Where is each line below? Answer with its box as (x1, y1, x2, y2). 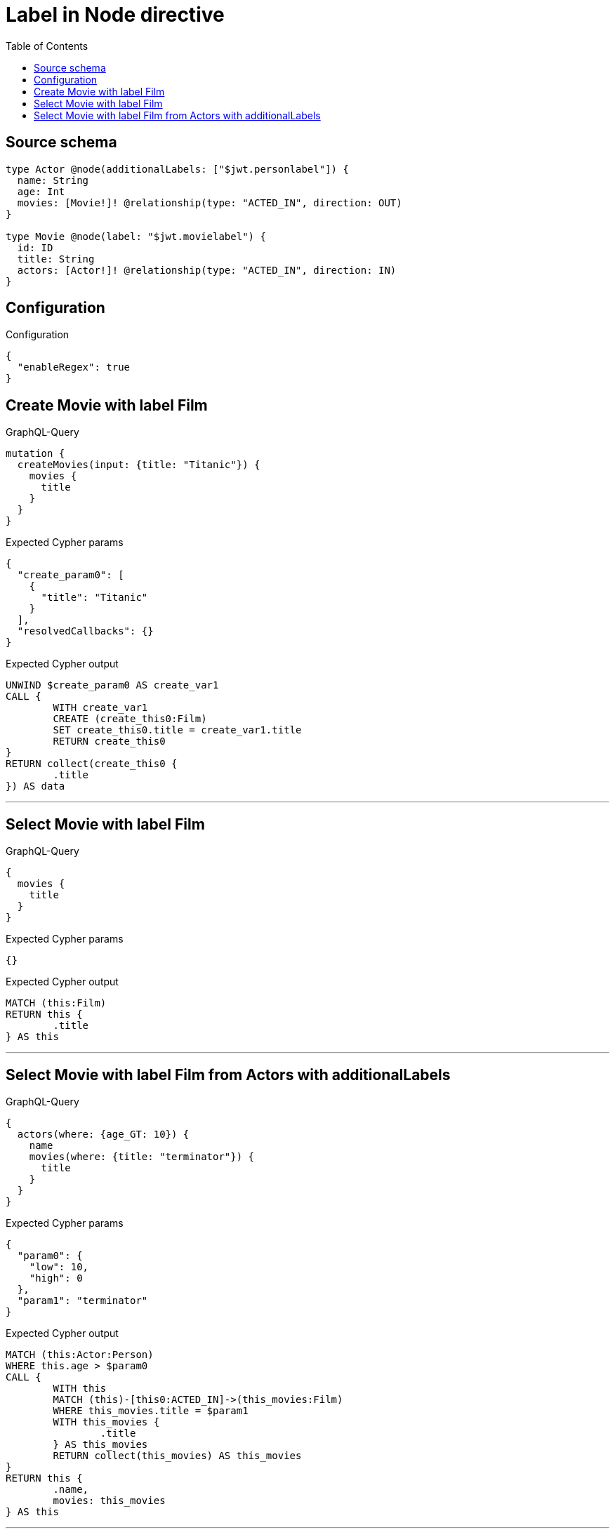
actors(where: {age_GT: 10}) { (17, 1128, 190, 1140)
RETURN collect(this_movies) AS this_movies (53, 1449, 302, 1461)
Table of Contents (6, 39, 88, 52)
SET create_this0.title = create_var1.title (53, 724, 302, 736)
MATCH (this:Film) (6, 997, 107, 1009)
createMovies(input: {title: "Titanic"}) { (17, 459, 260, 471)
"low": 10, (29, 1260, 89, 1272)
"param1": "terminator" (17, 1294, 148, 1306)
